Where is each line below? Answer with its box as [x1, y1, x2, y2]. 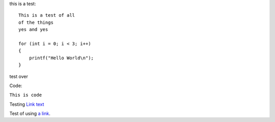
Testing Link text [9, 101, 44, 107]
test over [9, 73, 28, 79]
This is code [9, 92, 42, 98]
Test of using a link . [9, 110, 50, 116]
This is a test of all [18, 13, 75, 18]
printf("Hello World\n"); [29, 55, 94, 61]
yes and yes [18, 27, 48, 32]
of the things [18, 19, 53, 25]
